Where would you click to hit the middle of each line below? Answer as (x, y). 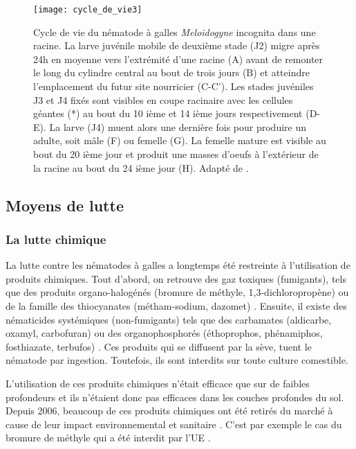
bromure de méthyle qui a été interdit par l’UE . (108, 438)
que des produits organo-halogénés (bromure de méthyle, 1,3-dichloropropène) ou (177, 292)
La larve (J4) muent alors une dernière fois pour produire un (178, 126)
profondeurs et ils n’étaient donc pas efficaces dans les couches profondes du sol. (175, 397)
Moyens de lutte (65, 205)
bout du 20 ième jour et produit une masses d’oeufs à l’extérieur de (176, 154)
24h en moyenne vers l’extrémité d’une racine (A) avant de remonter (178, 59)
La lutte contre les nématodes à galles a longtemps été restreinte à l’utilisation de (178, 265)
